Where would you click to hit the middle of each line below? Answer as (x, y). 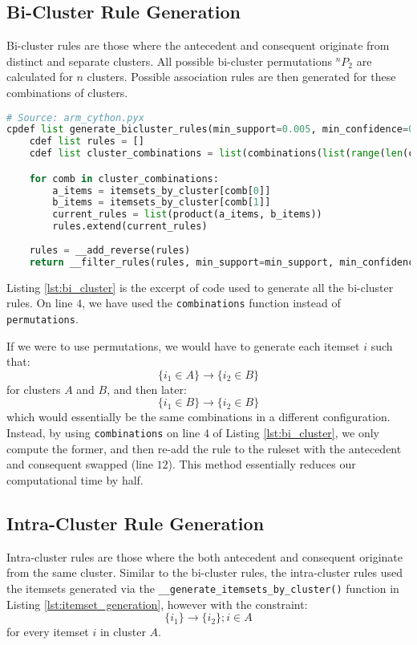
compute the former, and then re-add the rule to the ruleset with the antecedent (204, 448)
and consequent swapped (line (80, 464)
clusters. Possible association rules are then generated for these (241, 77)
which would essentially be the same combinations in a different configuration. (198, 417)
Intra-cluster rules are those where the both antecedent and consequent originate (205, 556)
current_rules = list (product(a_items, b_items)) (187, 215)
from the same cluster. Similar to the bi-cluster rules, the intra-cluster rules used (204, 572)
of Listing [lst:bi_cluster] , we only (296, 433)
